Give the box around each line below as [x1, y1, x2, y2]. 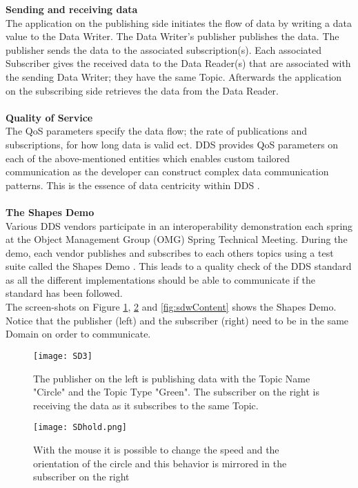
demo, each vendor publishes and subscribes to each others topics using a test [6, 245, 334, 260]
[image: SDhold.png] [33, 422, 128, 433]
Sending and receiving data [6, 2, 138, 16]
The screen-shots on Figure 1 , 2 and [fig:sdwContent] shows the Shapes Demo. [6, 300, 337, 314]
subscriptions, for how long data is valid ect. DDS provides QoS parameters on [6, 137, 339, 151]
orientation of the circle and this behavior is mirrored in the [33, 456, 287, 470]
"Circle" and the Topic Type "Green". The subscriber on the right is [33, 384, 320, 399]
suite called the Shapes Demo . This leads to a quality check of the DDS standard [6, 259, 352, 273]
